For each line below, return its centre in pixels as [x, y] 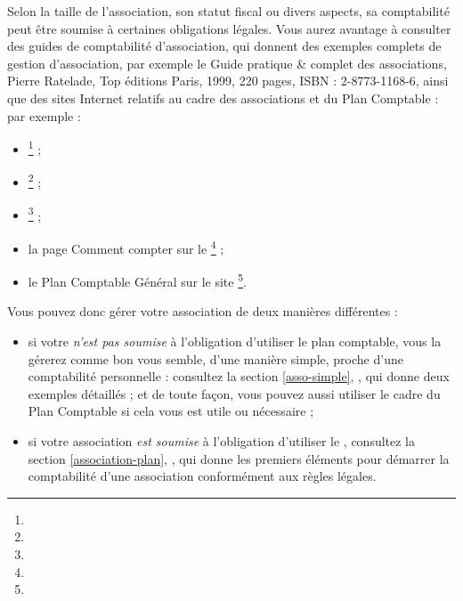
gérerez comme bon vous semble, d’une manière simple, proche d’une [215, 358]
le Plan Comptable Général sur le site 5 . [137, 280]
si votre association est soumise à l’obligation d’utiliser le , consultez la [222, 440]
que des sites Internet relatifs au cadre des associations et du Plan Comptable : [223, 97]
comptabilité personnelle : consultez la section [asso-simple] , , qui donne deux [239, 376]
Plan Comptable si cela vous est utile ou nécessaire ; [171, 411]
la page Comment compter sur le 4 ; [126, 247]
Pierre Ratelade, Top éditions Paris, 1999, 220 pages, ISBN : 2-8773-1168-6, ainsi [228, 81]
